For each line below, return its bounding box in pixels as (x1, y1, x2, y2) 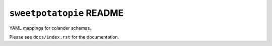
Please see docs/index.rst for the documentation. (9, 34, 119, 40)
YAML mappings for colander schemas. (9, 25, 92, 31)
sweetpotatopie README (9, 7, 124, 18)
